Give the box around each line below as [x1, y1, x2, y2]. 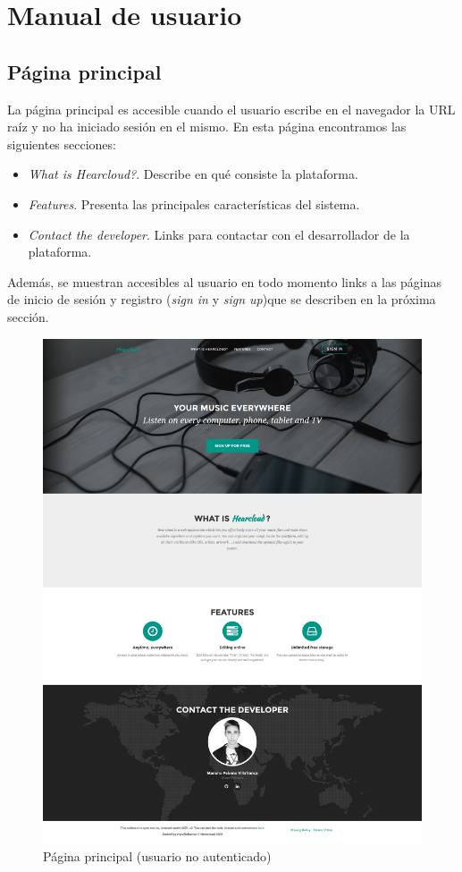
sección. [7, 307, 49, 326]
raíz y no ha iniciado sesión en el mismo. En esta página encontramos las [7, 117, 407, 136]
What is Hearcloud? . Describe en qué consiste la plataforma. [28, 165, 358, 183]
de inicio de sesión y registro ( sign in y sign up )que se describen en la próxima [7, 290, 436, 309]
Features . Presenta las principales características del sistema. [28, 194, 360, 213]
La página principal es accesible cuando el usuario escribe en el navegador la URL [7, 99, 456, 118]
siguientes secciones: [7, 134, 116, 153]
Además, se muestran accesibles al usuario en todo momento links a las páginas [7, 272, 442, 291]
